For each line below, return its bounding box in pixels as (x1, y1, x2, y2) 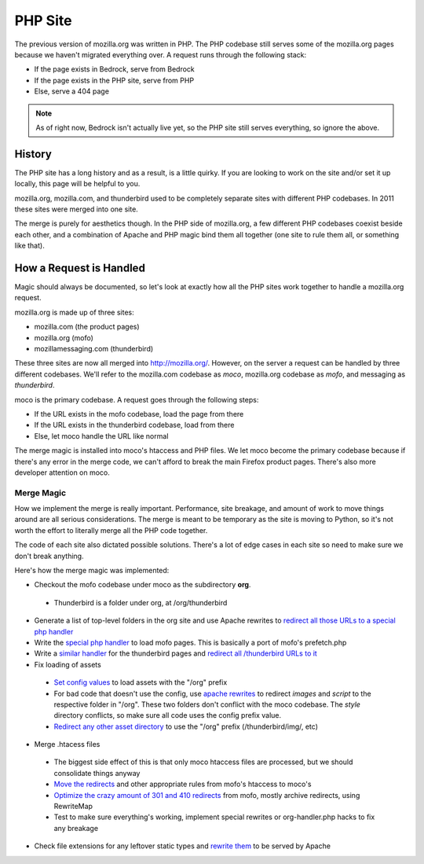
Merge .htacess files (34, 740, 101, 749)
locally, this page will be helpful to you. (14, 179, 141, 189)
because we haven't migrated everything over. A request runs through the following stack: (14, 50, 307, 59)
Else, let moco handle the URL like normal (34, 431, 169, 440)
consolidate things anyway (53, 768, 141, 778)
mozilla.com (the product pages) (34, 322, 141, 332)
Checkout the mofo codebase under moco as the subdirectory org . (34, 580, 251, 590)
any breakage (53, 823, 98, 833)
